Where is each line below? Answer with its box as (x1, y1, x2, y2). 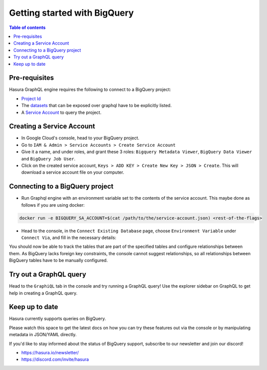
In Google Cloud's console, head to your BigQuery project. (21, 135, 140, 141)
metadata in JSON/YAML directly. (9, 332, 77, 338)
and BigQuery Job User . (21, 156, 75, 161)
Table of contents (9, 25, 46, 30)
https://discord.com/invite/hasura (21, 356, 89, 363)
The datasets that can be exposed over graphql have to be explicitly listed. (21, 103, 172, 108)
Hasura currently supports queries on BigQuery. (9, 316, 106, 321)
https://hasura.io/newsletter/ (21, 350, 79, 356)
